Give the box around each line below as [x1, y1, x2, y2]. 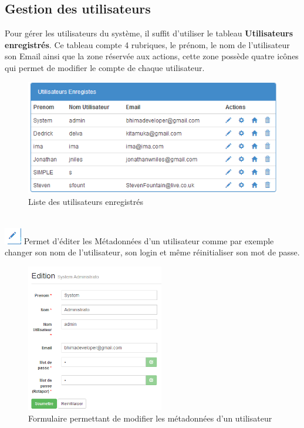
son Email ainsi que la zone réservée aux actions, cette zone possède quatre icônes [5, 50, 299, 62]
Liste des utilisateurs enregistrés [28, 196, 143, 208]
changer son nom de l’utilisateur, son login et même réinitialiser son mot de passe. [5, 246, 300, 258]
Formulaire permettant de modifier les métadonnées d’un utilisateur [28, 412, 272, 424]
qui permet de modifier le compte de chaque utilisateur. [5, 61, 205, 73]
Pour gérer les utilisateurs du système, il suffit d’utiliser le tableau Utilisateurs [5, 27, 293, 39]
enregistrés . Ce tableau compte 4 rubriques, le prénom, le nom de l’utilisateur [5, 38, 290, 50]
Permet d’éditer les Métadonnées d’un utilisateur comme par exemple [23, 234, 274, 247]
